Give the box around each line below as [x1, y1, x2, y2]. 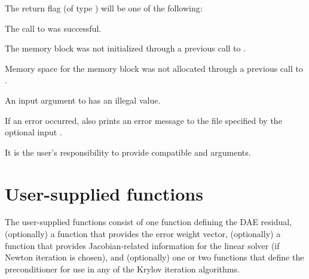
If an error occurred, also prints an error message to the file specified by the [5, 114, 282, 126]
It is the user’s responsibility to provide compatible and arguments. [5, 145, 251, 158]
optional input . [5, 126, 62, 138]
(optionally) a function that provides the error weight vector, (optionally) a [5, 228, 281, 240]
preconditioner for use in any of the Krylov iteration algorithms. [5, 262, 240, 275]
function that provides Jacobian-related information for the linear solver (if [5, 239, 280, 251]
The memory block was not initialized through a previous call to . [5, 42, 246, 54]
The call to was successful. [5, 22, 102, 34]
